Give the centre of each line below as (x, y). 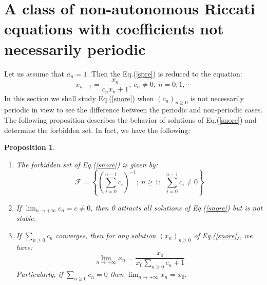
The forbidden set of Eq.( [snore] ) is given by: (87, 164)
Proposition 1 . (30, 147)
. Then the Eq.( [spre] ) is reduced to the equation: (165, 73)
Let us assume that (34, 73)
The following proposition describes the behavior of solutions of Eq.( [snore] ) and (130, 120)
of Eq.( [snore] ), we (223, 235)
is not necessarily (217, 98)
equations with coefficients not (114, 28)
